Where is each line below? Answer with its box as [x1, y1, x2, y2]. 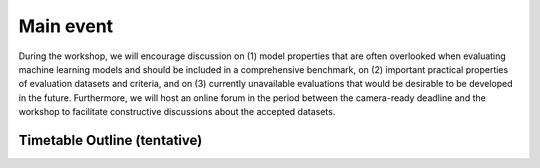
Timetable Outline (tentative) [18, 131, 203, 149]
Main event [18, 15, 114, 37]
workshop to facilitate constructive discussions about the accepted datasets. [18, 106, 336, 118]
